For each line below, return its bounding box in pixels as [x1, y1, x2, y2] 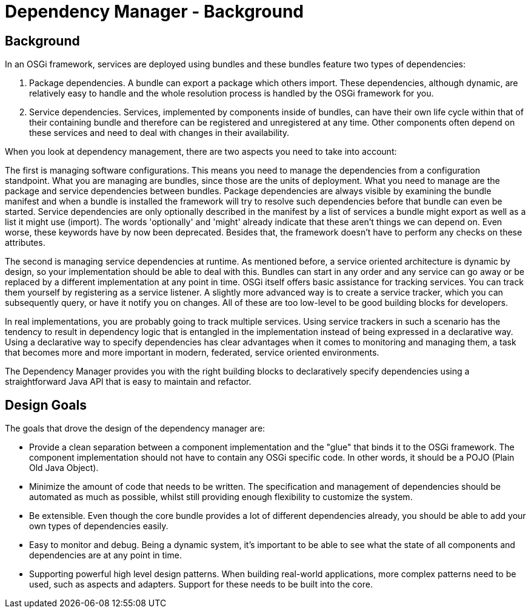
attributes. [5, 237, 45, 248]
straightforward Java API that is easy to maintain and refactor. [5, 376, 252, 387]
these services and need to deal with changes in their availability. [29, 127, 290, 138]
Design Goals [5, 397, 87, 413]
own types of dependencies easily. [29, 521, 169, 532]
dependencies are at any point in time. [29, 550, 182, 561]
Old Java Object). [29, 462, 99, 473]
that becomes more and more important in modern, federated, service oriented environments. [5, 347, 379, 358]
